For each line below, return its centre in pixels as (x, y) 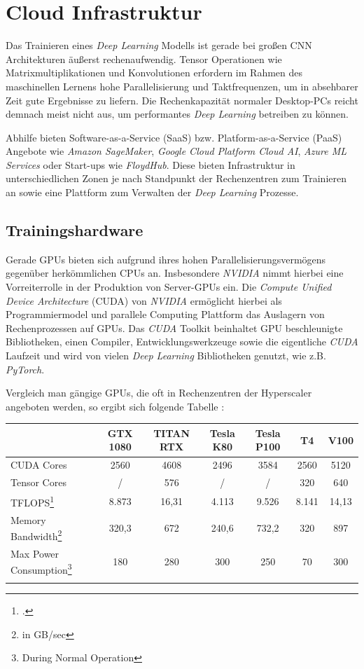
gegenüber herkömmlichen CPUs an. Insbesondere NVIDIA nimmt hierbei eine (175, 273)
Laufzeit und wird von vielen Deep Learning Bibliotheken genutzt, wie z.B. (166, 356)
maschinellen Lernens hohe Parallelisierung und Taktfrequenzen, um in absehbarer (182, 86)
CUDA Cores (39, 465)
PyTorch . (25, 369)
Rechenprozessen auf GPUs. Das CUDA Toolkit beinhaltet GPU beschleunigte (174, 327)
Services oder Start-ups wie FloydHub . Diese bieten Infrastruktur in (150, 164)
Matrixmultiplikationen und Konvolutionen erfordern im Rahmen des (154, 73)
